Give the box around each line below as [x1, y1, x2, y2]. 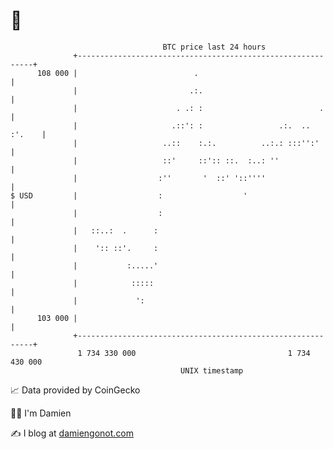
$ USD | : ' [10, 190, 248, 201]
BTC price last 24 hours [162, 42, 267, 52]
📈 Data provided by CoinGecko [10, 384, 141, 396]
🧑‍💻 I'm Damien [10, 407, 72, 419]
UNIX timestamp [180, 365, 244, 376]
